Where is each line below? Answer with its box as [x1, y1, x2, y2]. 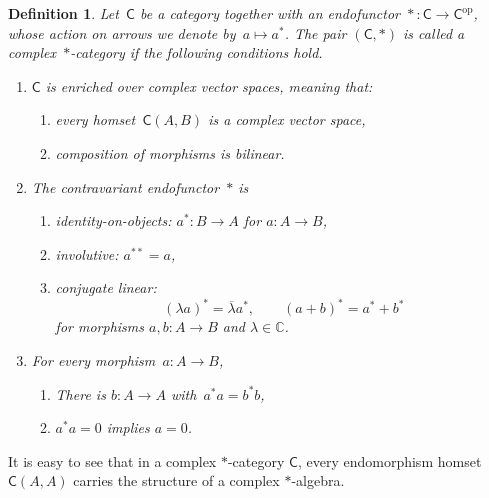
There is [55, 383, 106, 404]
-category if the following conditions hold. [70, 42, 323, 63]
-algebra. [291, 470, 345, 491]
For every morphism [31, 350, 156, 371]
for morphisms [55, 316, 144, 337]
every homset [55, 109, 136, 130]
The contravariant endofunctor [31, 176, 220, 197]
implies [106, 417, 150, 438]
